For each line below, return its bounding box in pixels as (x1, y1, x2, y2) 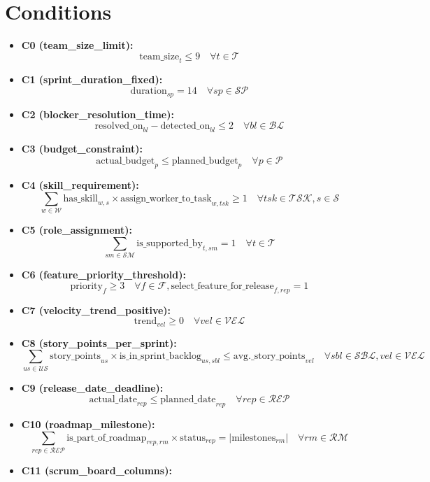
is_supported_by (136, 238, 203, 248)
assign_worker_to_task (120, 193, 212, 204)
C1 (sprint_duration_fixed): (21, 71, 163, 86)
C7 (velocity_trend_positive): (21, 302, 171, 317)
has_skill (63, 193, 98, 204)
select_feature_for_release (171, 281, 274, 291)
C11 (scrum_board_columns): (21, 462, 172, 477)
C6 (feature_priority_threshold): (21, 267, 186, 282)
